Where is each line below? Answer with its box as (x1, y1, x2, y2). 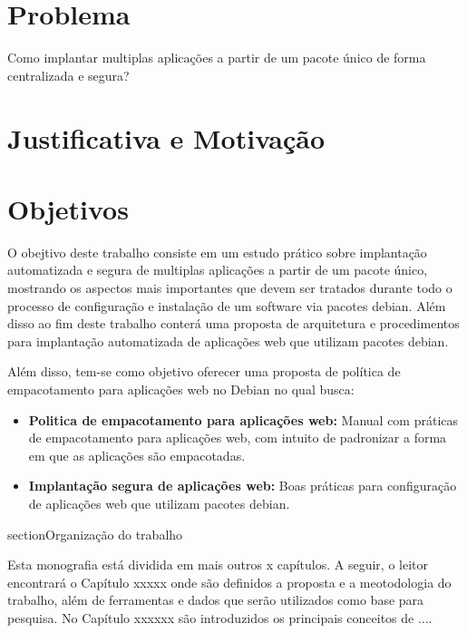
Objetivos (7, 190, 129, 227)
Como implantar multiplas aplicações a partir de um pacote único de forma (7, 48, 426, 67)
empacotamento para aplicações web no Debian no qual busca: (7, 379, 355, 398)
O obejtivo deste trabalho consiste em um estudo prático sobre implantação (7, 242, 427, 261)
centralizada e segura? (7, 65, 130, 84)
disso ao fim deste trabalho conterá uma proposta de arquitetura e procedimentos (7, 314, 460, 333)
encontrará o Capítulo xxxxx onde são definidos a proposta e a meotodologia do (7, 572, 452, 591)
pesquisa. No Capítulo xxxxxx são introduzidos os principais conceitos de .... (7, 608, 433, 627)
